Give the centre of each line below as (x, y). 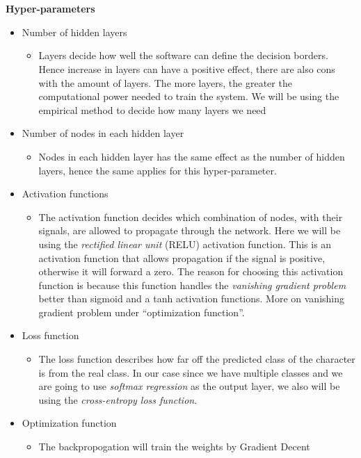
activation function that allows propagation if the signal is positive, (182, 257)
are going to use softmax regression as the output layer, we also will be (189, 386)
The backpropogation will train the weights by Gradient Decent (174, 447)
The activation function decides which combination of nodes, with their (191, 216)
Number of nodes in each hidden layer (103, 133)
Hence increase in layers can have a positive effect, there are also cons (187, 68)
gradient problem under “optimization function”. (142, 312)
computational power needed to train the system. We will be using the (189, 96)
